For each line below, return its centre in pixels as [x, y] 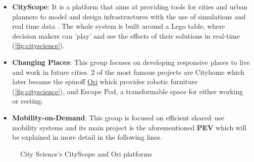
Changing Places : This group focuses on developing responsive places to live [131, 62]
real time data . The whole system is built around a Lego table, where [119, 26]
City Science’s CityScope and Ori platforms [86, 153]
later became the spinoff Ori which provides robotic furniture [105, 81]
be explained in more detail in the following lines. [87, 137]
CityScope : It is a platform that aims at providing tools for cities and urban [130, 6]
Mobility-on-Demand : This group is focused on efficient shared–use [118, 117]
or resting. [28, 101]
